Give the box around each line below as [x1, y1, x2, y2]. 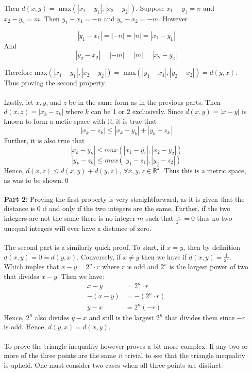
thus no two [197, 212, 232, 223]
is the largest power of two [169, 261, 248, 272]
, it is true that [112, 115, 157, 126]
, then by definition [183, 242, 240, 252]
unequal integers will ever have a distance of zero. [4, 223, 151, 233]
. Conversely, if [77, 251, 121, 261]
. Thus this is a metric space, [160, 165, 246, 175]
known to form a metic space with [4, 115, 105, 126]
